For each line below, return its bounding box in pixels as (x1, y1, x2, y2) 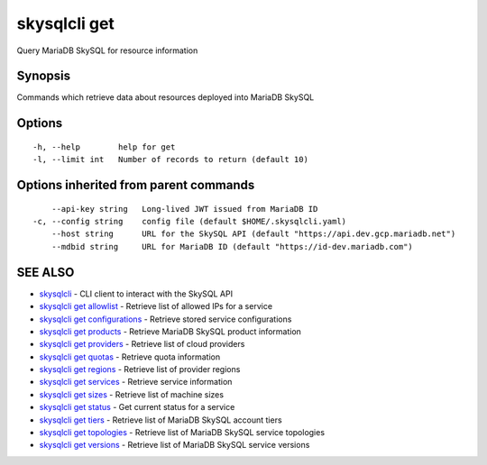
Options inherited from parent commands (16, 178, 255, 193)
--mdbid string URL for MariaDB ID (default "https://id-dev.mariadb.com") (51, 242, 414, 251)
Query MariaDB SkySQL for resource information (16, 45, 198, 56)
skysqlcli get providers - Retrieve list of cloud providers (39, 339, 245, 350)
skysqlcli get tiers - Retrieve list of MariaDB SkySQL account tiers (39, 415, 283, 425)
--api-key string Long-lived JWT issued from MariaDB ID (51, 204, 318, 214)
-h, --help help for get (32, 141, 176, 152)
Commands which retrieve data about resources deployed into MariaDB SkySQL (16, 92, 315, 103)
